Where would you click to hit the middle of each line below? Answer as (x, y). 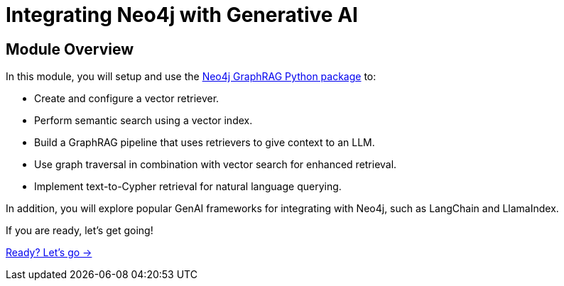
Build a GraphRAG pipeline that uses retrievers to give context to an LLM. (205, 143)
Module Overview (70, 49)
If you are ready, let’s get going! (80, 231)
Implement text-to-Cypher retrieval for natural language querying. (188, 187)
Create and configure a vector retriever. (127, 99)
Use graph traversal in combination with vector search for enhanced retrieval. (216, 165)
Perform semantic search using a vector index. (143, 121)
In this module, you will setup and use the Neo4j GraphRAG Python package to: (191, 77)
